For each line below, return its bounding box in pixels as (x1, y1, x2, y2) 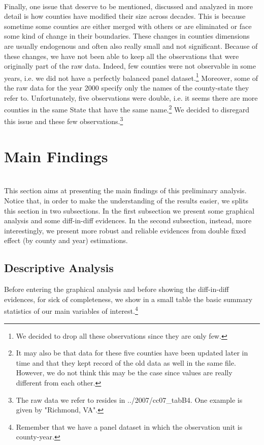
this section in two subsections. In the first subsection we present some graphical (4, 205, 254, 216)
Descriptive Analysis (4, 260, 114, 276)
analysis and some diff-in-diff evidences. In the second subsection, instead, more (4, 215, 252, 226)
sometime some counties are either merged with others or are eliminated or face (4, 20, 252, 31)
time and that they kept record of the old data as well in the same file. (16, 357, 236, 368)
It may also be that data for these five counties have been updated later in (16, 347, 248, 358)
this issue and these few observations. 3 (4, 114, 123, 127)
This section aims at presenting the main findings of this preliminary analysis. (4, 185, 247, 196)
